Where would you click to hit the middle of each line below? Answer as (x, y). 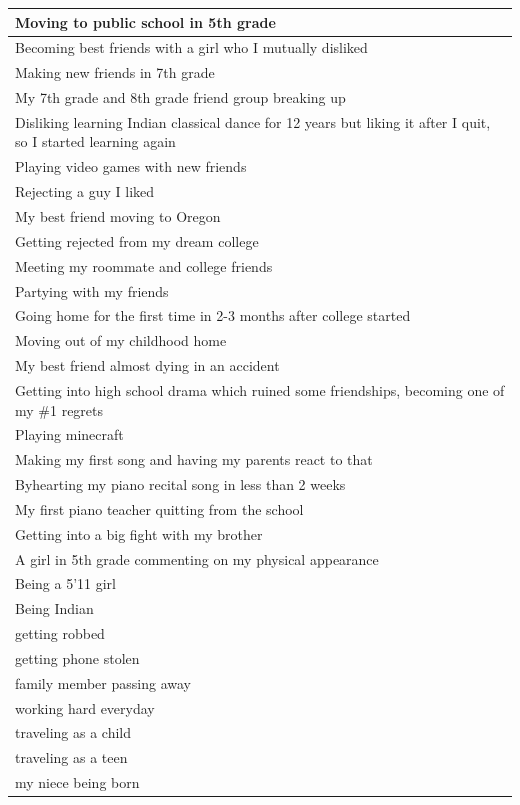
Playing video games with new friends (131, 166)
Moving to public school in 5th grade (145, 21)
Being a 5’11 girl (65, 583)
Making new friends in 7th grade (115, 72)
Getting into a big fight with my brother (139, 533)
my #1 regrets (59, 409)
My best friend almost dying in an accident (147, 365)
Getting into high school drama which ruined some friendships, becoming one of (260, 389)
